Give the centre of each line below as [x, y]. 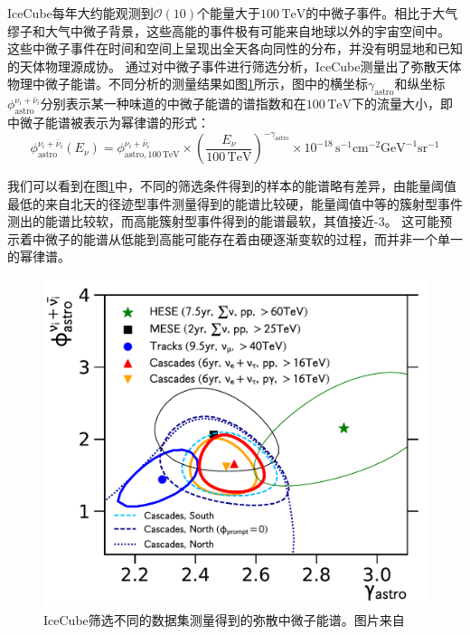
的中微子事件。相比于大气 [382, 13]
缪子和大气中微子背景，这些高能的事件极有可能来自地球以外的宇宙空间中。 [229, 30]
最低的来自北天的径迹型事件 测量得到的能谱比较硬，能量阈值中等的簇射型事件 [235, 203]
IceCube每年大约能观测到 [80, 13]
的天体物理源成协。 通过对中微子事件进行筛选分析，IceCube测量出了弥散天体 [235, 66]
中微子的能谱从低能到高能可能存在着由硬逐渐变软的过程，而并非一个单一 [247, 238]
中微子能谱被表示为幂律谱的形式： [108, 122]
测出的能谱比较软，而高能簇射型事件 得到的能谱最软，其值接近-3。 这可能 [224, 221]
